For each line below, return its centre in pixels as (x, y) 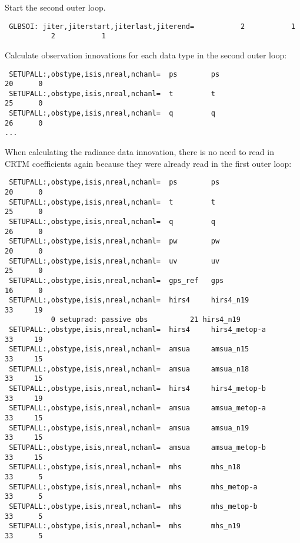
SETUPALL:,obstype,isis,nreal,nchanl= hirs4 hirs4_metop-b (137, 389)
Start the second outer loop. (55, 7)
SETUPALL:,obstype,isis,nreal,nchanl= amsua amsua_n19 (129, 428)
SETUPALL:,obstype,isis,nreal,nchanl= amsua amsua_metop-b (137, 447)
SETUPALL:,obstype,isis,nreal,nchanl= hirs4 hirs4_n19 (129, 300)
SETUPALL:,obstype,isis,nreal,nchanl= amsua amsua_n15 (129, 349)
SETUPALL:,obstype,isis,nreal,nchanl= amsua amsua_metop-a (137, 408)
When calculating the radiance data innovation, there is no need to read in (139, 152)
